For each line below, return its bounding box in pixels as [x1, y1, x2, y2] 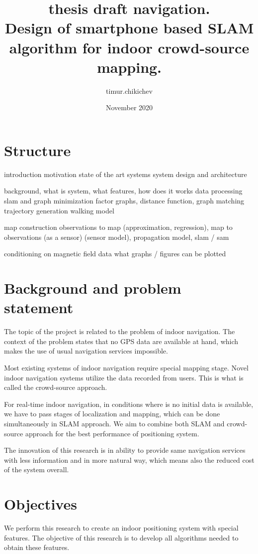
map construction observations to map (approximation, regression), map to [4, 222, 233, 232]
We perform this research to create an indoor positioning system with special [4, 523, 239, 533]
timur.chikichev [106, 85, 153, 96]
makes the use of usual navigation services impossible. [4, 346, 168, 356]
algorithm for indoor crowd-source [9, 37, 250, 57]
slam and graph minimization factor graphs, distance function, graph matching [4, 195, 245, 205]
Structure [4, 140, 71, 160]
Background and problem [4, 278, 181, 298]
